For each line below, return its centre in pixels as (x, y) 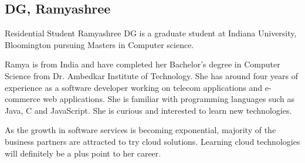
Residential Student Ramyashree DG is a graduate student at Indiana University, (151, 33)
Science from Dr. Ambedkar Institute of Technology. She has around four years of (152, 75)
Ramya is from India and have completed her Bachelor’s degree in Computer (143, 64)
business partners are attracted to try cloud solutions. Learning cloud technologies (152, 141)
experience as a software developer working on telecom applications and (134, 87)
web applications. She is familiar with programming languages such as (169, 99)
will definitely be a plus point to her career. (83, 153)
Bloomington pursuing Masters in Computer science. (99, 44)
